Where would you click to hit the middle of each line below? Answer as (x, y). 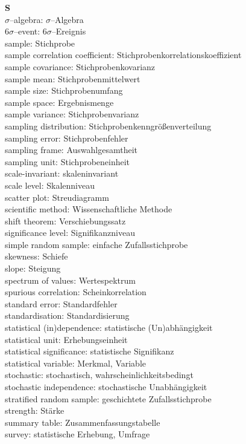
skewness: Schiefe (36, 256)
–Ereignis (69, 31)
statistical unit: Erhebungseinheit (66, 339)
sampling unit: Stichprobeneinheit (68, 161)
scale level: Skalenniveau (50, 185)
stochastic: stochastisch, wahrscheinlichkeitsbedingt (99, 375)
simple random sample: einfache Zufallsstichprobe (96, 244)
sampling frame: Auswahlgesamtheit (71, 150)
